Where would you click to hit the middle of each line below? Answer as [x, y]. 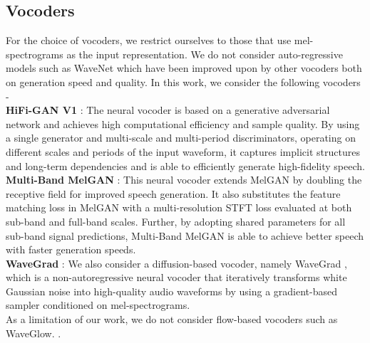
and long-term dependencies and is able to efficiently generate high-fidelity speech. [185, 165]
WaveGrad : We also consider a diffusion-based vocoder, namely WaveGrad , [176, 263]
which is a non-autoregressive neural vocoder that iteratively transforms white [176, 277]
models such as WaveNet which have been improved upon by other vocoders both [184, 68]
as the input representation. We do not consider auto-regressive [205, 54]
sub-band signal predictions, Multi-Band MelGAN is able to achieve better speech [185, 235]
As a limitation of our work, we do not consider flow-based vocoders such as [172, 319]
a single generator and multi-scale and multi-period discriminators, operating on [181, 138]
